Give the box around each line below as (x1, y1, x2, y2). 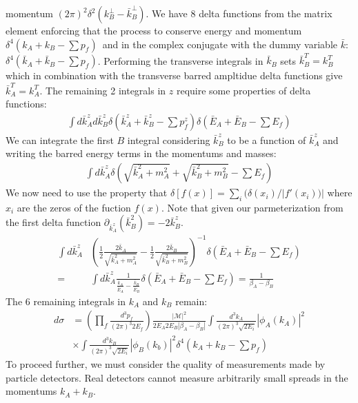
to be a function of (227, 132, 306, 147)
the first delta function (6, 215, 101, 229)
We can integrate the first (6, 132, 114, 147)
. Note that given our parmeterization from (161, 200, 344, 214)
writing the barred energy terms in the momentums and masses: (6, 146, 277, 161)
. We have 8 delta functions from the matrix (146, 6, 332, 20)
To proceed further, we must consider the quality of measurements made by (6, 356, 326, 371)
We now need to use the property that (6, 185, 168, 200)
